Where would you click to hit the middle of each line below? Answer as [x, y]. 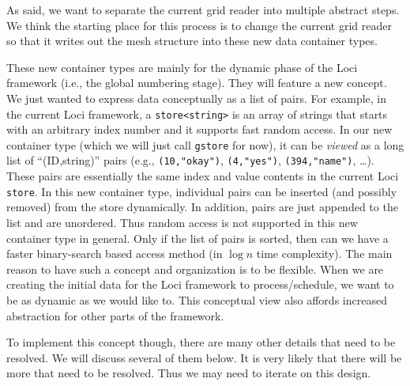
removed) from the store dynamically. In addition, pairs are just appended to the [202, 207]
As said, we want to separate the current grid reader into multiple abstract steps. [203, 9]
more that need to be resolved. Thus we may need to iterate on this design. [189, 373]
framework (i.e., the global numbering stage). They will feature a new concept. [197, 83]
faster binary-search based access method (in [115, 254]
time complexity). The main [324, 254]
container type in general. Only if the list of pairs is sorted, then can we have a [197, 238]
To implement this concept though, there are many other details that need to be [201, 342]
